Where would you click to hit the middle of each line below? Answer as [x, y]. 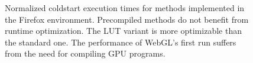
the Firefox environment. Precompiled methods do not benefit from [127, 19]
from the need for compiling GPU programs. [85, 53]
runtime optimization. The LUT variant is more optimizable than [123, 31]
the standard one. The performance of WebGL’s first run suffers [121, 42]
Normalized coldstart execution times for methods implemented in [125, 8]
